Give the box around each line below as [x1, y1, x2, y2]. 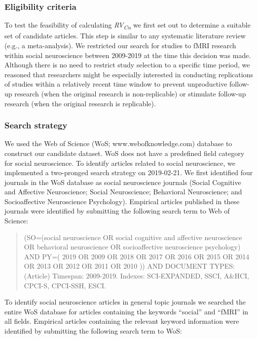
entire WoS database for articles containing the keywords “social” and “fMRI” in [4, 306, 249, 316]
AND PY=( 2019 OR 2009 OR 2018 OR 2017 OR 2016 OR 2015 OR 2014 [24, 251, 250, 261]
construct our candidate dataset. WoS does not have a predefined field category [4, 148, 245, 158]
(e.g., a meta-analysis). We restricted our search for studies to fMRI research [4, 40, 236, 50]
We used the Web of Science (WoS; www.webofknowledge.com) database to [4, 138, 232, 149]
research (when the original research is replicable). [4, 98, 156, 108]
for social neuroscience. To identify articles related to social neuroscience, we [4, 157, 235, 168]
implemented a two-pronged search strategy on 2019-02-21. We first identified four [4, 167, 253, 178]
